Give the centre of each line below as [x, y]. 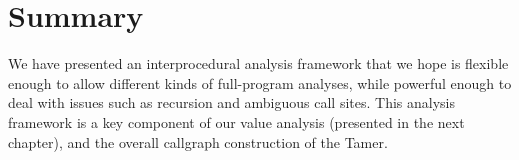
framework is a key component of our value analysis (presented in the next [236, 121]
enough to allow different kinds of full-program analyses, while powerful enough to [260, 82]
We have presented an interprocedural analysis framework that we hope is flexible [258, 63]
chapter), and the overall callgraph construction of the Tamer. [198, 141]
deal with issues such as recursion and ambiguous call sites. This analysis [232, 102]
